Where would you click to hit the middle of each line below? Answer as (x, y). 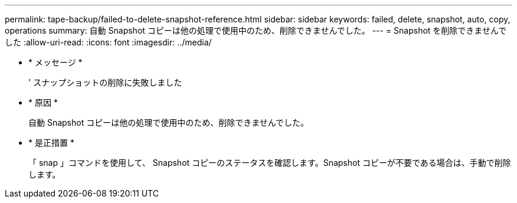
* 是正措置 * (51, 143)
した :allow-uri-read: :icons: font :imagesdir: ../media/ (108, 42)
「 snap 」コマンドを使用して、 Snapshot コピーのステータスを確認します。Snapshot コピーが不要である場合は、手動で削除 (270, 163)
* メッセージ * (55, 62)
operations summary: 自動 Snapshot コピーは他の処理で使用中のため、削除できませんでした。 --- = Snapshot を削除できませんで (256, 30)
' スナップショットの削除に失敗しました (105, 82)
